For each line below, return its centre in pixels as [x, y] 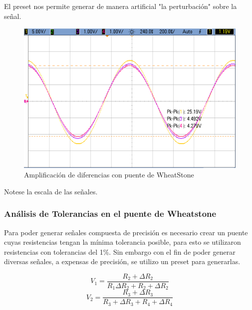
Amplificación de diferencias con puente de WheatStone [109, 175]
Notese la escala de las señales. [51, 191]
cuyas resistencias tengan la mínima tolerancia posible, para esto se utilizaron [123, 242]
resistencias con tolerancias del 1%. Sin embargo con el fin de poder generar [120, 251]
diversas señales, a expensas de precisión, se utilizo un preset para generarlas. [122, 261]
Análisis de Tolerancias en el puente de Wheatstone [110, 214]
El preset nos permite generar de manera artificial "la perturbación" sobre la [121, 6]
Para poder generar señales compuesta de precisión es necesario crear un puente [126, 232]
